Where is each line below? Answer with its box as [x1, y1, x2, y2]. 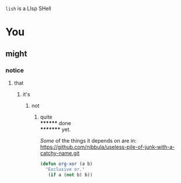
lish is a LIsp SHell [5, 5, 51, 12]
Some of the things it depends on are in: [40, 137, 137, 144]
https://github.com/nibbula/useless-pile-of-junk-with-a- [40, 143, 175, 150]
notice [5, 66, 25, 74]
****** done [40, 119, 71, 126]
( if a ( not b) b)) [48, 172, 93, 178]
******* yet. [40, 126, 71, 133]
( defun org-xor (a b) [40, 161, 93, 167]
